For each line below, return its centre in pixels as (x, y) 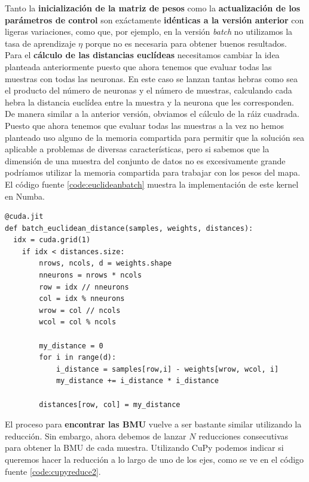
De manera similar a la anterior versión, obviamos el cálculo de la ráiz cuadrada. (152, 114)
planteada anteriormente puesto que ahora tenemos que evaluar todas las (138, 66)
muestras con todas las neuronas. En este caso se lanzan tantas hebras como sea (151, 78)
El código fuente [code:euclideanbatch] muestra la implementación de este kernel (152, 184)
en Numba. (25, 196)
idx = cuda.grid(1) (52, 240)
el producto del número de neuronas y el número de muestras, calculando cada (149, 90)
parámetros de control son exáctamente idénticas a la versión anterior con (154, 19)
